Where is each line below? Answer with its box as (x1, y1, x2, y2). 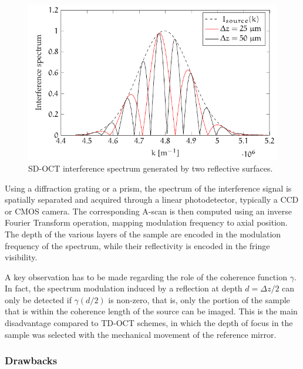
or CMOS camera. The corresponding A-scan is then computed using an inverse (5, 204, 292, 217)
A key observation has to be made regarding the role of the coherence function (5, 270, 287, 283)
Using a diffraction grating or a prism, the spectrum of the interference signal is (5, 182, 292, 194)
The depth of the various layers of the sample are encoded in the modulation (5, 227, 281, 240)
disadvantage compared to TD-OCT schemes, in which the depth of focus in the (5, 317, 293, 329)
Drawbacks (5, 353, 58, 368)
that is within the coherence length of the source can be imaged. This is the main (5, 305, 298, 317)
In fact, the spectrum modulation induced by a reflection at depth (5, 282, 243, 294)
